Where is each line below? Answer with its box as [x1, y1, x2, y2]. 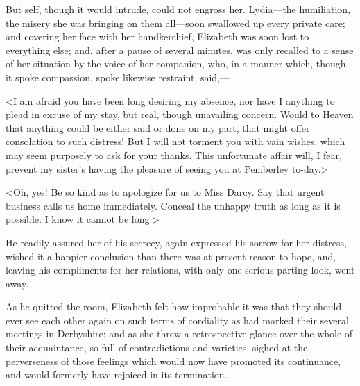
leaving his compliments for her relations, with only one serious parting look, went [6, 262, 355, 277]
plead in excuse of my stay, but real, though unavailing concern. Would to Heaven [6, 107, 354, 121]
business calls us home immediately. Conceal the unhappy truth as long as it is [6, 198, 341, 212]
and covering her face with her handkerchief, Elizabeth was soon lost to [6, 29, 309, 44]
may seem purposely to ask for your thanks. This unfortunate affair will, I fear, [6, 147, 342, 162]
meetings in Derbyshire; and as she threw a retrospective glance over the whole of [6, 326, 353, 341]
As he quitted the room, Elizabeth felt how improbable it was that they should [6, 299, 342, 314]
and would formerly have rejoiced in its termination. [6, 367, 228, 382]
